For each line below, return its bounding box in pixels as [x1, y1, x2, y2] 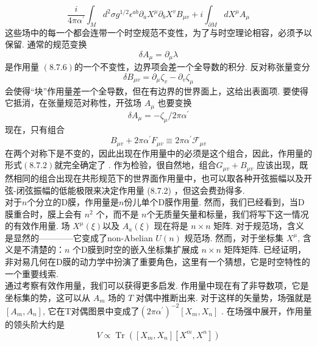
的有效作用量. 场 [5, 219, 70, 232]
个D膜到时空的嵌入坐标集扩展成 [73, 243, 199, 256]
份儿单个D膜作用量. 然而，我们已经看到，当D [124, 196, 305, 208]
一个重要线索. [5, 267, 59, 280]
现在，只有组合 [5, 122, 65, 135]
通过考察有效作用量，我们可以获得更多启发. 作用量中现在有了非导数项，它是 [5, 279, 309, 292]
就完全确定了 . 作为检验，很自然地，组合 [54, 158, 216, 171]
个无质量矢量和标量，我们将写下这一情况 [146, 207, 309, 220]
